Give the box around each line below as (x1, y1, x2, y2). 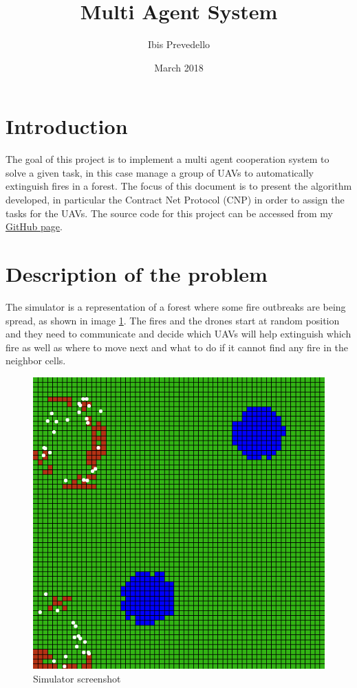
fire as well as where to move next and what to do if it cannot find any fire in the (6, 340, 349, 354)
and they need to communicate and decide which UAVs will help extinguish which (6, 326, 351, 341)
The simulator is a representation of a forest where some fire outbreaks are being (6, 299, 346, 313)
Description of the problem (6, 260, 268, 287)
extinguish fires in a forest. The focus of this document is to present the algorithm (6, 179, 352, 193)
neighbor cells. (6, 353, 66, 368)
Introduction (6, 112, 128, 140)
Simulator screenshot (33, 671, 121, 685)
